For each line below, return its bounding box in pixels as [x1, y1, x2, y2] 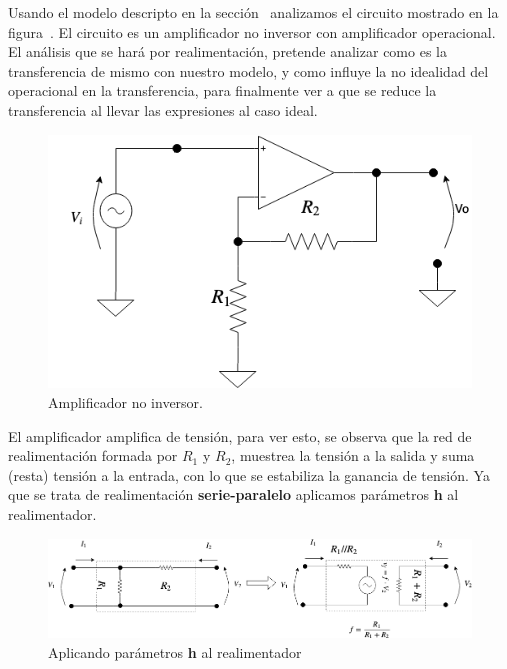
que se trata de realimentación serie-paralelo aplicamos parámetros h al [8, 484, 459, 505]
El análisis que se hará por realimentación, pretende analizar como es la [8, 41, 447, 62]
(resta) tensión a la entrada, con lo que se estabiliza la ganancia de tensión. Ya [8, 464, 490, 485]
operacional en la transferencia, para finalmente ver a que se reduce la [8, 80, 437, 101]
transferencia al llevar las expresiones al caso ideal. [8, 99, 318, 120]
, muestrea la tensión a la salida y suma [231, 445, 475, 466]
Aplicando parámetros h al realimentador [48, 642, 302, 662]
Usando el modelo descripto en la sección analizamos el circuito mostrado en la [8, 2, 499, 22]
